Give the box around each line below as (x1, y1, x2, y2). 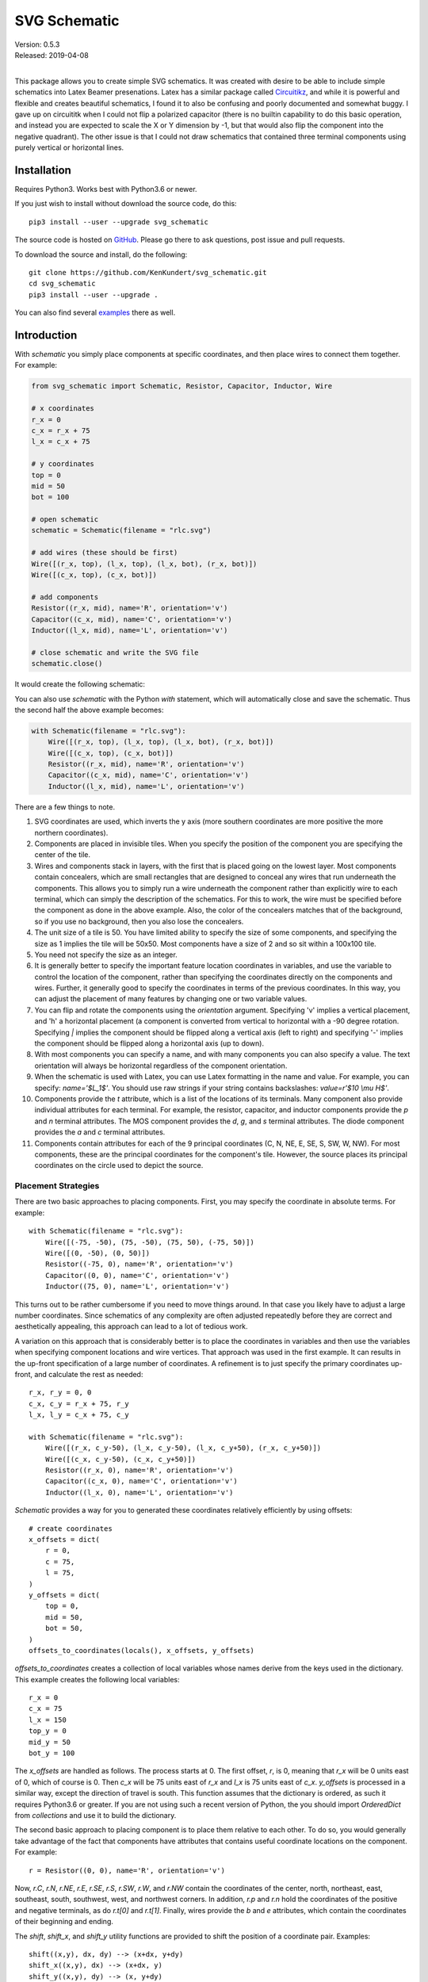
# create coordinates (29, 1524, 113, 1533)
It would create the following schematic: (14, 679, 146, 689)
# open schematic (31, 515, 99, 524)
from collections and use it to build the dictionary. (14, 1811, 177, 1819)
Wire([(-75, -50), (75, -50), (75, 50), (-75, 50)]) (44, 1238, 255, 1246)
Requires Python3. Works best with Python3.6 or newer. (14, 184, 197, 193)
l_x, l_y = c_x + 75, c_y (29, 1410, 130, 1419)
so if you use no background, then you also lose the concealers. (34, 916, 244, 926)
